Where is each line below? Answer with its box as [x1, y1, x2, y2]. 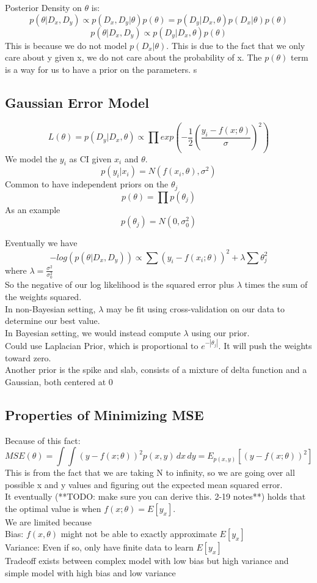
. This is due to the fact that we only [166, 39, 305, 51]
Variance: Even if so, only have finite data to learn [5, 541, 194, 554]
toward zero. [5, 351, 51, 364]
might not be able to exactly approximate [60, 527, 217, 540]
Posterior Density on [5, 1, 82, 13]
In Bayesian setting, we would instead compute [5, 326, 181, 339]
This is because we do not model [5, 39, 127, 51]
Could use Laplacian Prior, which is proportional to [5, 339, 199, 352]
